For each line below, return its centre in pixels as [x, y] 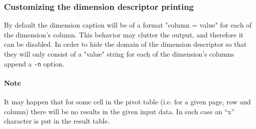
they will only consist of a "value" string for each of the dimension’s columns [119, 54]
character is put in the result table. [57, 121]
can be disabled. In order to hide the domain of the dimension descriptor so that [126, 44]
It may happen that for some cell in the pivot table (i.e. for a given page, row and [128, 102]
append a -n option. [34, 63]
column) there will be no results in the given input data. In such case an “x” [119, 111]
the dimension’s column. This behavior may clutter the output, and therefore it [124, 34]
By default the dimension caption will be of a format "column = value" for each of [128, 25]
